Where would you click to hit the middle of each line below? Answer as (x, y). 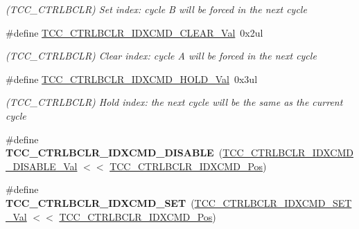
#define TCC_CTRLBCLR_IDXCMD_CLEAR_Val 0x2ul (134, 32)
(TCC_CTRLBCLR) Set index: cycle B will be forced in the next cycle (156, 9)
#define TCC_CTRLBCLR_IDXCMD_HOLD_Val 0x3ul (132, 79)
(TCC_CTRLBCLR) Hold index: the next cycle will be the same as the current (174, 102)
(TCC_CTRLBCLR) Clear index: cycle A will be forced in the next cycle (161, 56)
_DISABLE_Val (42, 166)
